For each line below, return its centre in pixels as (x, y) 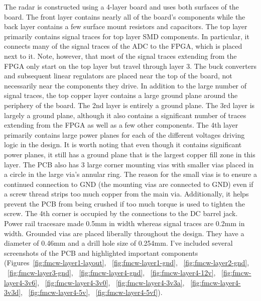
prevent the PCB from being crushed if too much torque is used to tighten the (124, 203)
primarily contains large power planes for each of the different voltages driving (124, 134)
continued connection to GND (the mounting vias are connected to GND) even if (129, 184)
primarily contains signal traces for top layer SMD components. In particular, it (127, 36)
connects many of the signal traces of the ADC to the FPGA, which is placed (123, 46)
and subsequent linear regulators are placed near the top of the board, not (118, 76)
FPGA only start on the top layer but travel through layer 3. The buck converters (130, 66)
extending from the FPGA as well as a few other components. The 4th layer (121, 125)
